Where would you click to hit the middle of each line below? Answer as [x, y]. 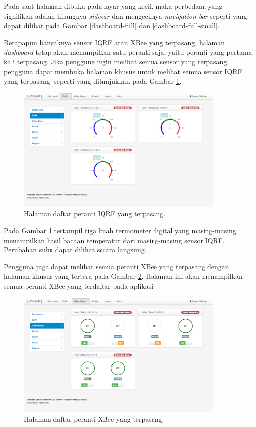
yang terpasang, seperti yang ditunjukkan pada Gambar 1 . [93, 81]
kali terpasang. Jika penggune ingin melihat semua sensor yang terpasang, [117, 61]
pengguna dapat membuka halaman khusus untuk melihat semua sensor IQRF [123, 71]
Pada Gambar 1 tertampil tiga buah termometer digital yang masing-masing [120, 230]
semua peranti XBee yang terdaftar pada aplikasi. [79, 285]
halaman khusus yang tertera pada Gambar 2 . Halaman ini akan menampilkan [123, 276]
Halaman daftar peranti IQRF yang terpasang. [95, 213]
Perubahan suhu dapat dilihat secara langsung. [75, 250]
